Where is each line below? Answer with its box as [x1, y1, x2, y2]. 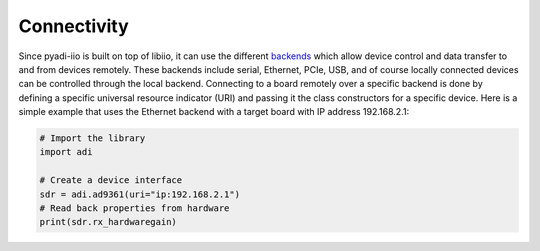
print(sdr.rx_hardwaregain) [39, 216, 177, 228]
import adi [39, 146, 93, 158]
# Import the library [39, 133, 146, 144]
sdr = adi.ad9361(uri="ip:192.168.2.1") [39, 188, 240, 200]
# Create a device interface [39, 175, 183, 186]
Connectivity [18, 15, 129, 37]
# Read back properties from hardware [39, 203, 230, 214]
